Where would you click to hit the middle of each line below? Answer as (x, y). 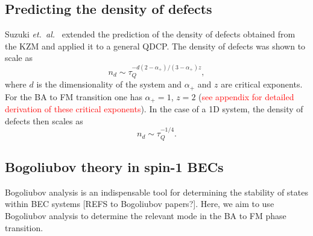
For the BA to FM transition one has (74, 96)
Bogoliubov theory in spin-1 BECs (114, 166)
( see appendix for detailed (246, 96)
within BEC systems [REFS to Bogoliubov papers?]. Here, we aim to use (140, 204)
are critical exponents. (262, 84)
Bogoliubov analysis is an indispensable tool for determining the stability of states (156, 192)
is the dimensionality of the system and (109, 84)
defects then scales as (44, 120)
